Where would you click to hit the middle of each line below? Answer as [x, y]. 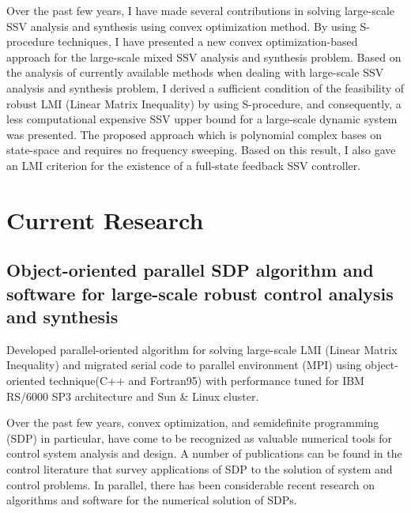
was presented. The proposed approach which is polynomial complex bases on [194, 134]
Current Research [105, 219]
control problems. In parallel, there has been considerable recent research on [191, 484]
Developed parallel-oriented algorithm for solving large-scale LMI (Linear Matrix [202, 349]
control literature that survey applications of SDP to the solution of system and [200, 469]
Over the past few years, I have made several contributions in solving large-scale [200, 10]
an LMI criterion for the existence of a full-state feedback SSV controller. [184, 165]
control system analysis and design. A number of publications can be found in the [204, 453]
